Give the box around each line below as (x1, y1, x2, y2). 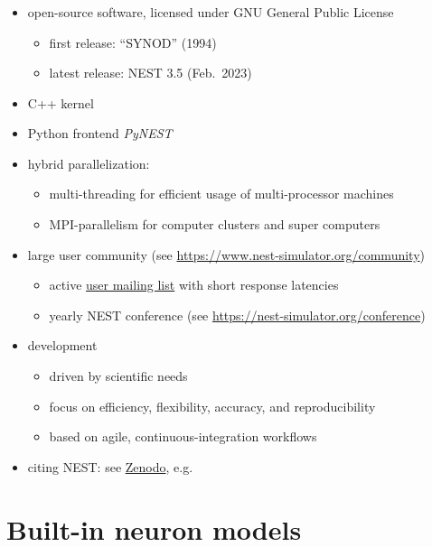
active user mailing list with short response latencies (49, 275, 339, 294)
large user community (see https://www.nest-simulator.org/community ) (27, 245, 425, 264)
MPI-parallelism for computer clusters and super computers (49, 215, 380, 234)
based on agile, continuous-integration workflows (49, 427, 317, 446)
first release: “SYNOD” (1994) (49, 32, 217, 51)
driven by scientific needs (49, 366, 188, 385)
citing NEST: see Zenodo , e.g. (27, 457, 193, 476)
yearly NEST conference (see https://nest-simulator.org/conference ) (49, 305, 426, 324)
